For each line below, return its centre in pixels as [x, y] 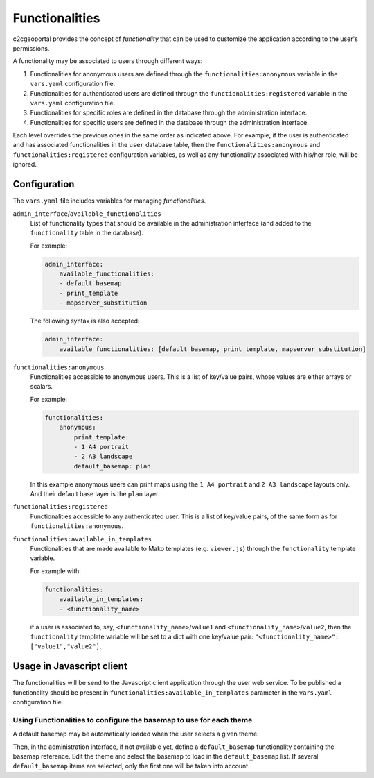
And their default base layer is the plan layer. [95, 494]
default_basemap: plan [113, 466]
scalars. [42, 387]
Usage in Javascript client [70, 666]
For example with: [55, 571]
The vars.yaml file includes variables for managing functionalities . [109, 201]
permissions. [31, 48]
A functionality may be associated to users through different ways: [108, 61]
